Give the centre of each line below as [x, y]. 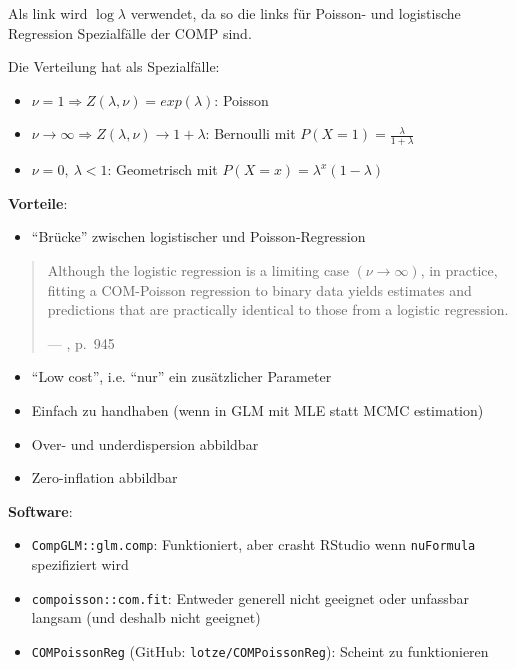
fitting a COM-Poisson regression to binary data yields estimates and [259, 289]
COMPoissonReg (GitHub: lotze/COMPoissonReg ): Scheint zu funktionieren [260, 650]
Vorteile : [38, 202]
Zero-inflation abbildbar [104, 477]
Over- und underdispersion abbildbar [145, 443]
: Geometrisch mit [162, 169]
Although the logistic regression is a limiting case [198, 269]
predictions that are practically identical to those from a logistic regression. [278, 309]
